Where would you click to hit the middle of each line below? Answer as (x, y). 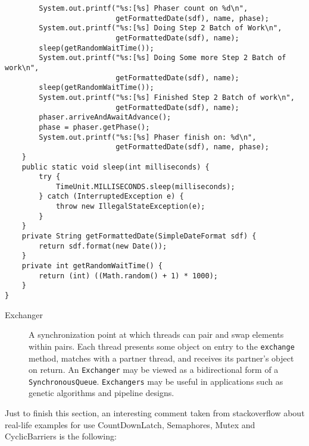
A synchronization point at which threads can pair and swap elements (156, 334)
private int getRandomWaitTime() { (92, 266)
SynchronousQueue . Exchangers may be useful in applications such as (156, 381)
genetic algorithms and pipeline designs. (102, 393)
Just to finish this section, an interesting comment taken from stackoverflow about (155, 413)
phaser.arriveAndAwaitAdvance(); (105, 117)
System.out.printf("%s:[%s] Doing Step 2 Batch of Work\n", (160, 28)
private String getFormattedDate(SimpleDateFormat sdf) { (139, 236)
